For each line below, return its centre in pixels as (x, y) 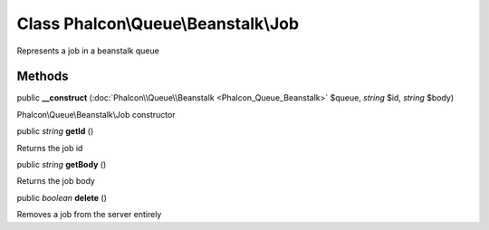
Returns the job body (56, 181)
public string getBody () (62, 165)
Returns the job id (50, 148)
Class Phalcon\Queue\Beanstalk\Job (158, 24)
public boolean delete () (62, 197)
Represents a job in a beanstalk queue (88, 51)
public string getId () (55, 131)
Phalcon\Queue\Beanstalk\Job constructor (96, 114)
